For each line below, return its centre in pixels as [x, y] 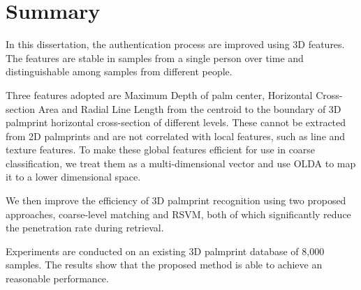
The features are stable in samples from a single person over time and [155, 58]
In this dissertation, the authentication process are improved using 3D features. [175, 44]
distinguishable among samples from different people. [119, 71]
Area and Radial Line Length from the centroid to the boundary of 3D [190, 108]
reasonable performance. [57, 278]
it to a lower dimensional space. [73, 177]
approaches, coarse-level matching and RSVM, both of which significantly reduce [178, 214]
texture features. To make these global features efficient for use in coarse [161, 150]
